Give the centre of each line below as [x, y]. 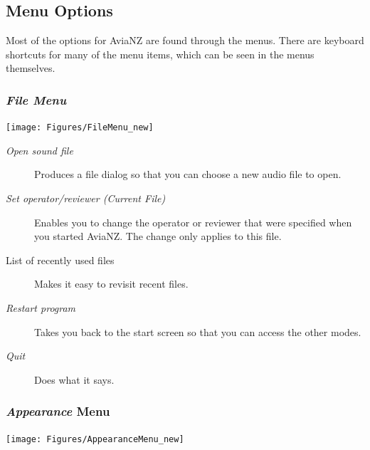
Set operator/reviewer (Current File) [86, 198]
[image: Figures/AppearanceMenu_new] [95, 439]
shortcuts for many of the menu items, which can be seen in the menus [160, 54]
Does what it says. [74, 379]
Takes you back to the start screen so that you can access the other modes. [198, 331]
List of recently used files [60, 260]
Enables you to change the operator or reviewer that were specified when [193, 222]
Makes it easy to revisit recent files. [111, 284]
